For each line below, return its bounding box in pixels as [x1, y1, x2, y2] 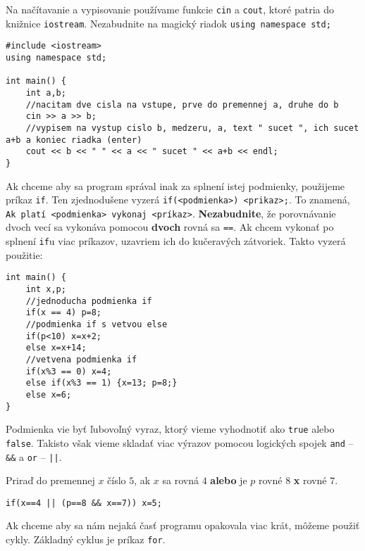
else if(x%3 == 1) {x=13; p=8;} [25, 378, 178, 388]
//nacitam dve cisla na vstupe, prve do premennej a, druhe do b [25, 99, 339, 110]
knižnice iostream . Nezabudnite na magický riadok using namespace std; [6, 15, 331, 30]
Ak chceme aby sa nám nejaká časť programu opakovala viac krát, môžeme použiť [6, 518, 360, 533]
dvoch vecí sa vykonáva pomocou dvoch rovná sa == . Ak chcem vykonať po [6, 220, 334, 234]
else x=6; [25, 389, 72, 400]
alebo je [210, 473, 247, 488]
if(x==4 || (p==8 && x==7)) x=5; [6, 498, 162, 508]
